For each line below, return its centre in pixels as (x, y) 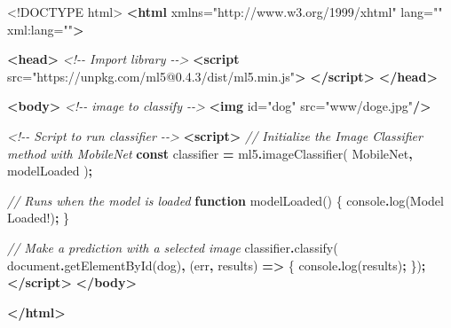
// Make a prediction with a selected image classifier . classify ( (173, 247)
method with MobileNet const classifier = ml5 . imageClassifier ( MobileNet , (210, 153)
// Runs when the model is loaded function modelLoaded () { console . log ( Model (225, 200)
